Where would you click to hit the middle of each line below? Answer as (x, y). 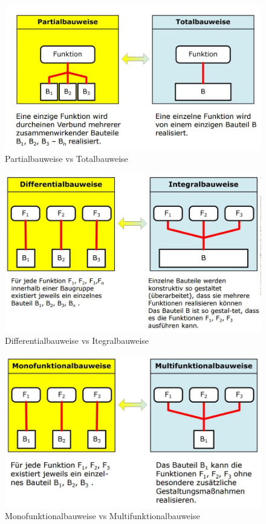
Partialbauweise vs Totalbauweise (66, 159)
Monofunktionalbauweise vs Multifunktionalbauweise (102, 516)
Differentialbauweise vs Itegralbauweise (77, 341)
